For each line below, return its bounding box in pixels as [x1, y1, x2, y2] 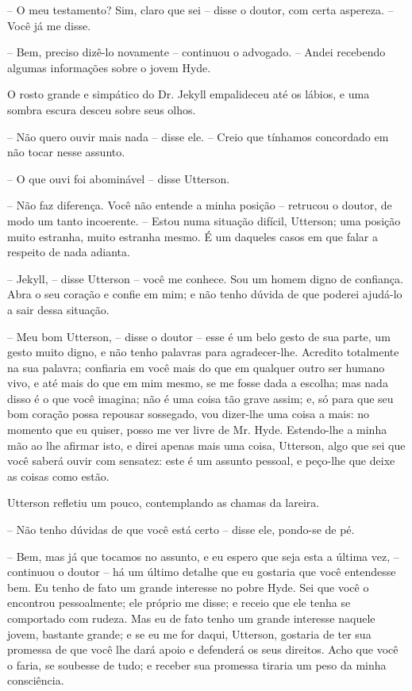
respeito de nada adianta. [7, 244, 130, 260]
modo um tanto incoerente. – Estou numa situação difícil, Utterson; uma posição [7, 212, 401, 228]
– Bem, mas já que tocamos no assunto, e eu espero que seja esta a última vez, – [7, 547, 399, 564]
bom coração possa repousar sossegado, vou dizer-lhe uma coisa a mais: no [7, 405, 370, 422]
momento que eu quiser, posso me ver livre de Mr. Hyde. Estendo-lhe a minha [7, 421, 387, 438]
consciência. [7, 672, 64, 689]
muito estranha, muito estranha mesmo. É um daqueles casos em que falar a [7, 228, 378, 244]
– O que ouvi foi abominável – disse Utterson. [7, 170, 230, 186]
